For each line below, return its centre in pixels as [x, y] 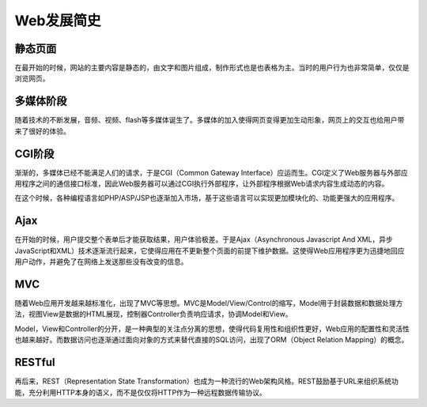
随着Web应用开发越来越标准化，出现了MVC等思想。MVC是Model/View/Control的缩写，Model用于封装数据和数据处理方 [209, 303]
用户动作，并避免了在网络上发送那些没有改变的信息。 [101, 262]
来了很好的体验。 [42, 131]
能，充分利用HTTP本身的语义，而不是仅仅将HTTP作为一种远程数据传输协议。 [140, 392]
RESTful [35, 362]
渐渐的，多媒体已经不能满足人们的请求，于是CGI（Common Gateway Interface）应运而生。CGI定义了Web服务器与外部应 [212, 172]
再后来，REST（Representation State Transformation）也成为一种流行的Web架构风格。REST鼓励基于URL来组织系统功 [207, 381]
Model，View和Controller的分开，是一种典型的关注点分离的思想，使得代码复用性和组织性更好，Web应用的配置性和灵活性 [212, 329]
